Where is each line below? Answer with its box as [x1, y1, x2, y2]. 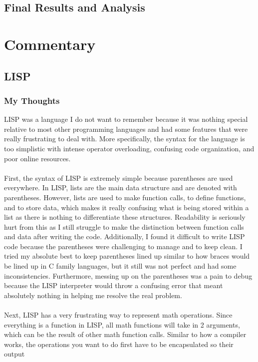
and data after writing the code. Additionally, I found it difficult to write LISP [4, 231, 245, 242]
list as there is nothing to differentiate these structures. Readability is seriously [4, 212, 246, 222]
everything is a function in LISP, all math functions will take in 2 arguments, [4, 319, 240, 330]
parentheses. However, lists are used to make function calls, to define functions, [4, 192, 246, 202]
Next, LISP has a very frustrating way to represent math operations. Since [4, 310, 233, 320]
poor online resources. [4, 153, 71, 163]
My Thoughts [4, 94, 60, 106]
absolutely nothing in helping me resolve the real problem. [4, 290, 182, 300]
